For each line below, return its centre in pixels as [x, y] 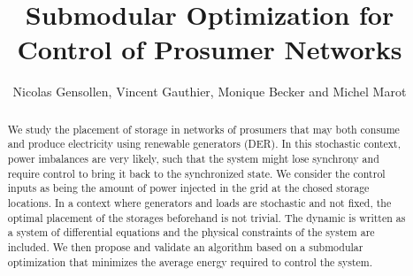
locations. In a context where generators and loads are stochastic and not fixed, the [199, 202]
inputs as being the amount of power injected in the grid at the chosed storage [188, 188]
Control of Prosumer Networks [210, 49]
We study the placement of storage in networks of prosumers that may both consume [203, 129]
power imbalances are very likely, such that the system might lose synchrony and [193, 159]
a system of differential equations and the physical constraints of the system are [191, 232]
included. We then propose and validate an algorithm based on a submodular [185, 246]
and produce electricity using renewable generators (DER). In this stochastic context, [204, 144]
